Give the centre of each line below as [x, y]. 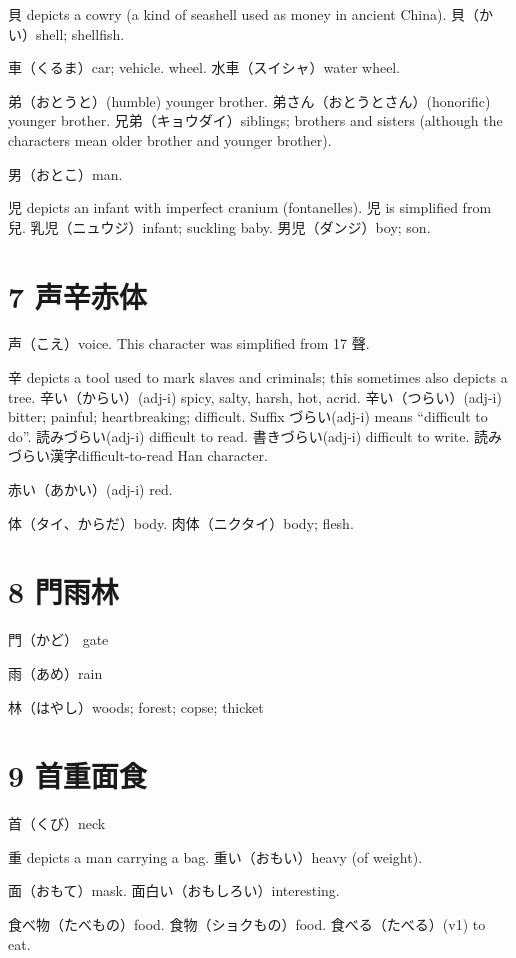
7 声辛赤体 [77, 295]
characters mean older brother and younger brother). [170, 139]
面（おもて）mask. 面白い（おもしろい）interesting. [174, 890]
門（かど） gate [58, 639]
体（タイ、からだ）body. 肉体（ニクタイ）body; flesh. [181, 522]
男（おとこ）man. [65, 173]
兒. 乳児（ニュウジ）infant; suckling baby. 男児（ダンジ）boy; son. [219, 226]
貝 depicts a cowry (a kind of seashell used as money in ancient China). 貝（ [243, 14]
